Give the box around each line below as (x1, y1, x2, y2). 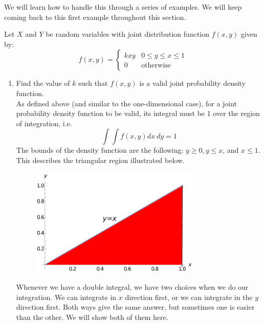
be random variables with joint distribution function (46, 29, 209, 39)
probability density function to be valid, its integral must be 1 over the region (16, 108, 260, 119)
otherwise (141, 62, 171, 70)
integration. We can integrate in (16, 291, 117, 302)
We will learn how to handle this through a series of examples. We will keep (4, 2, 242, 12)
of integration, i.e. (16, 118, 72, 128)
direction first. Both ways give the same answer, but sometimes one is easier (16, 302, 255, 312)
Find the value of (16, 78, 70, 88)
